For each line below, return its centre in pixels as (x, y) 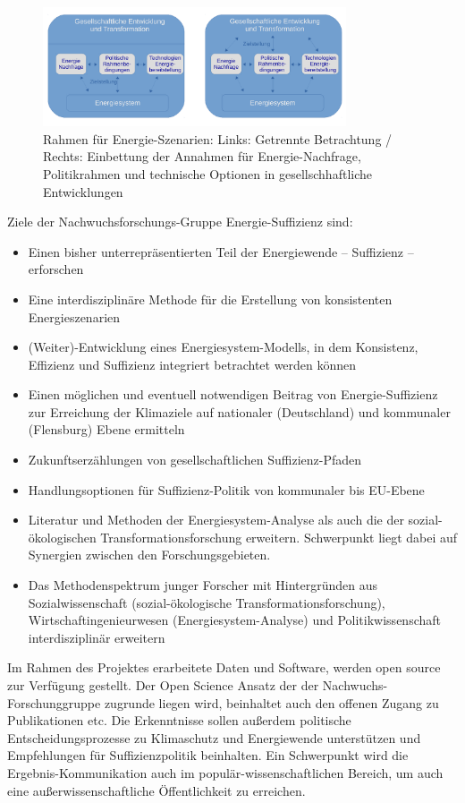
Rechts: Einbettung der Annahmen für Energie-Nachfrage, (202, 156)
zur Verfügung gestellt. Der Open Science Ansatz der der (163, 685)
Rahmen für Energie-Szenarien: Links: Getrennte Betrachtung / (218, 138)
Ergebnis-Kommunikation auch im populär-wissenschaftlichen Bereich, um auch (225, 772)
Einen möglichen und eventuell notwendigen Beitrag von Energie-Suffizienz (233, 394)
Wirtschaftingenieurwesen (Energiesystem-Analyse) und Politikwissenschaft (234, 620)
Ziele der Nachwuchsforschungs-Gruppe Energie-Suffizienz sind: (180, 222)
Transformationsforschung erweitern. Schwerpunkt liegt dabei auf (279, 537)
